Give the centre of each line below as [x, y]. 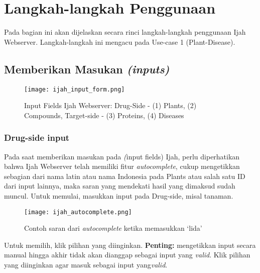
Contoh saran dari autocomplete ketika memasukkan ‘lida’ [113, 228]
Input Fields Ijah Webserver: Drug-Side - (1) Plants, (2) [110, 105]
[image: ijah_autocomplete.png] [78, 212]
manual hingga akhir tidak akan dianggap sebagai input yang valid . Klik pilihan [127, 255]
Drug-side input [37, 138]
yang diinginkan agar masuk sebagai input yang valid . [86, 264]
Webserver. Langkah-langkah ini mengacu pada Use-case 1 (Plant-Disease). [120, 41]
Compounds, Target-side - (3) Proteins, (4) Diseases [104, 115]
